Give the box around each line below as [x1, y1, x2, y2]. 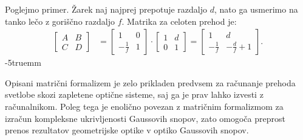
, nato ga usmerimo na [214, 3, 298, 15]
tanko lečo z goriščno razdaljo [5, 14, 115, 27]
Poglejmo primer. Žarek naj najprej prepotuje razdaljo [5, 3, 207, 15]
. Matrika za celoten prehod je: [121, 14, 237, 27]
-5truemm [5, 56, 41, 69]
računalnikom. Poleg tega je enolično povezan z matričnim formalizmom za [5, 100, 284, 112]
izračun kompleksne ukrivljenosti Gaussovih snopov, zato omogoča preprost [5, 112, 285, 124]
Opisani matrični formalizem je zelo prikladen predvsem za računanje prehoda [5, 76, 296, 89]
